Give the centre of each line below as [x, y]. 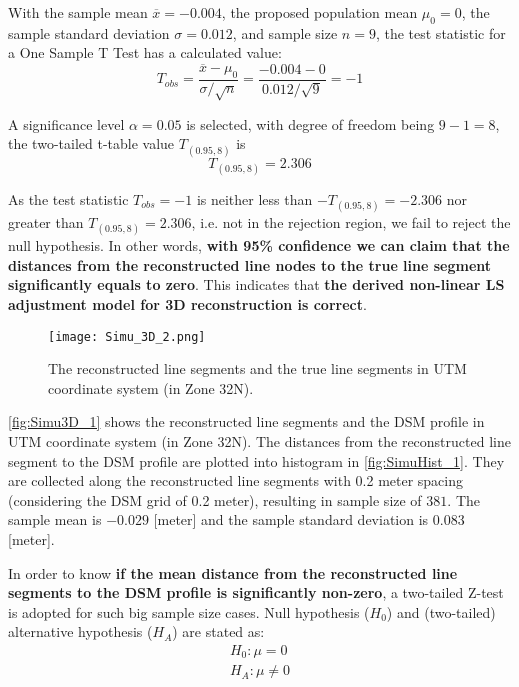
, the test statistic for [440, 32]
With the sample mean [78, 12]
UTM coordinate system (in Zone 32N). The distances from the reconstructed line [259, 440]
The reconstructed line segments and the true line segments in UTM [257, 368]
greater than [46, 221]
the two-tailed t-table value [91, 143]
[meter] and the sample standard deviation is [291, 519]
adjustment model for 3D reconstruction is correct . [187, 303]
